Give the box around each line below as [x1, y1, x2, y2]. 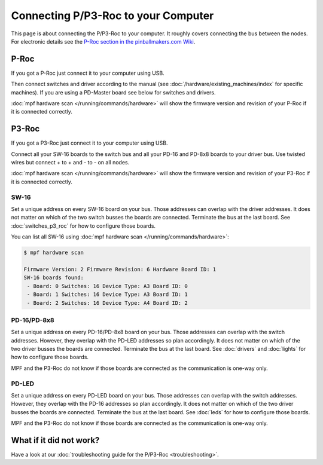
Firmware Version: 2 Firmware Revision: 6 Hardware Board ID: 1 [23, 266, 217, 273]
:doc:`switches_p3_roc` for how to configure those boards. [11, 222, 156, 230]
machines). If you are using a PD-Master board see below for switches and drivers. [11, 88, 216, 96]
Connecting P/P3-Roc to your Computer [11, 9, 214, 22]
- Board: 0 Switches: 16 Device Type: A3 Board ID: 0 [27, 283, 188, 289]
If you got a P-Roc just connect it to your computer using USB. [11, 69, 164, 77]
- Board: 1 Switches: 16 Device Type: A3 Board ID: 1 [27, 291, 188, 298]
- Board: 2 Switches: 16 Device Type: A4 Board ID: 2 [27, 299, 188, 306]
